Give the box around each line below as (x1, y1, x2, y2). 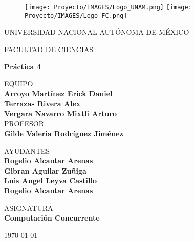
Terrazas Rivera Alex (4, 98, 81, 109)
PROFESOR (4, 118, 44, 129)
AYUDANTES (4, 145, 50, 156)
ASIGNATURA (4, 202, 53, 213)
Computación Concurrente (4, 212, 100, 223)
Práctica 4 (4, 61, 41, 71)
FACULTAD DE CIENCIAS (4, 43, 94, 54)
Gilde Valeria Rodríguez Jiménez (4, 128, 123, 139)
